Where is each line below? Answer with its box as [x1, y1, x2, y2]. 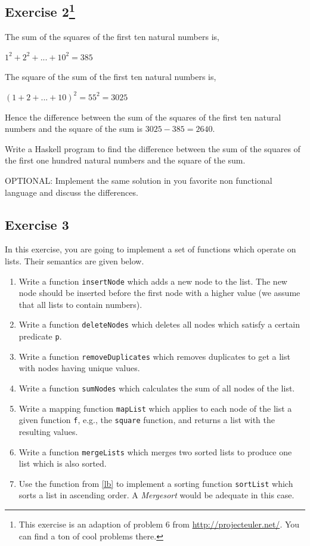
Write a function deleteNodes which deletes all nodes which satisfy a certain [18, 318, 300, 331]
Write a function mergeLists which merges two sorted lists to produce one [18, 445, 292, 458]
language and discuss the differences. [5, 186, 138, 198]
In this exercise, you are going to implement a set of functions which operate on [5, 243, 296, 255]
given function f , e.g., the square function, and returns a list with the [18, 414, 275, 426]
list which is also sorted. [18, 457, 107, 470]
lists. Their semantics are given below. [5, 254, 144, 267]
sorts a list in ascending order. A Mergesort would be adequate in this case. [18, 489, 294, 501]
